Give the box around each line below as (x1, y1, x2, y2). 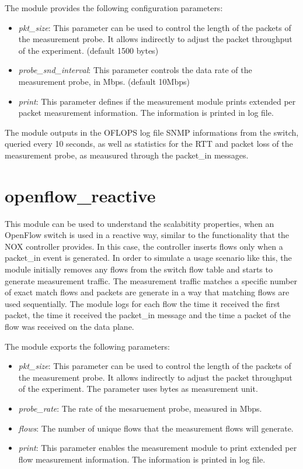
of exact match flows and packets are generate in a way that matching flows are (5, 286, 290, 298)
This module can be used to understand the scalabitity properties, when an (5, 217, 274, 229)
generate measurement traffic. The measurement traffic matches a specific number (5, 274, 297, 287)
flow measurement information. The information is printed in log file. (18, 453, 266, 465)
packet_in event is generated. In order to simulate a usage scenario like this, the (5, 251, 292, 264)
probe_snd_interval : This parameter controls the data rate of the (18, 64, 252, 76)
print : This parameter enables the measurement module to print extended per (18, 442, 297, 454)
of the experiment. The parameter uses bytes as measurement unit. (18, 382, 258, 395)
